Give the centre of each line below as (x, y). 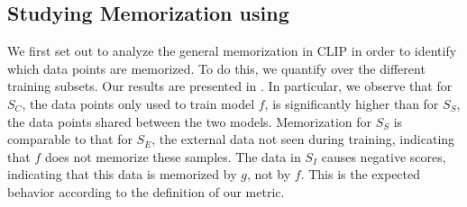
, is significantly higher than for (352, 103)
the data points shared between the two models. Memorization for (189, 121)
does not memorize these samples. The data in (173, 156)
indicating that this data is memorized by (122, 174)
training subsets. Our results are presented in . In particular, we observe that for (230, 86)
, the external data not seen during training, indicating (303, 139)
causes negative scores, (384, 156)
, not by (269, 174)
